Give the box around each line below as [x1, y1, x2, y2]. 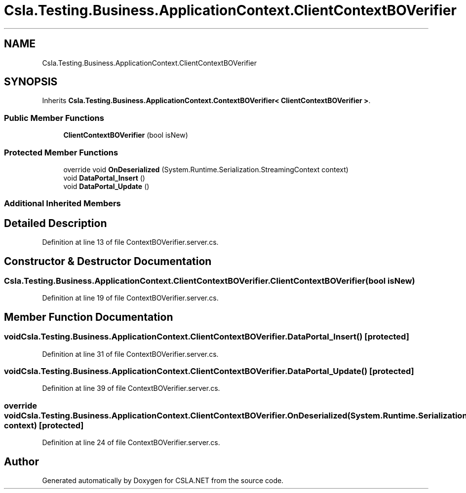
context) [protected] [4, 420, 84, 430]
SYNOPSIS [4, 76, 58, 88]
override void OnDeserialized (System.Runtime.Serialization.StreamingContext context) [63, 165, 349, 174]
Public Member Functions [4, 113, 104, 123]
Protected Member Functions [4, 147, 118, 157]
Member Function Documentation [4, 310, 173, 323]
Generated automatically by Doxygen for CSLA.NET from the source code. [42, 476, 284, 485]
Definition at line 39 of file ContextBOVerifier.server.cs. [42, 384, 220, 393]
